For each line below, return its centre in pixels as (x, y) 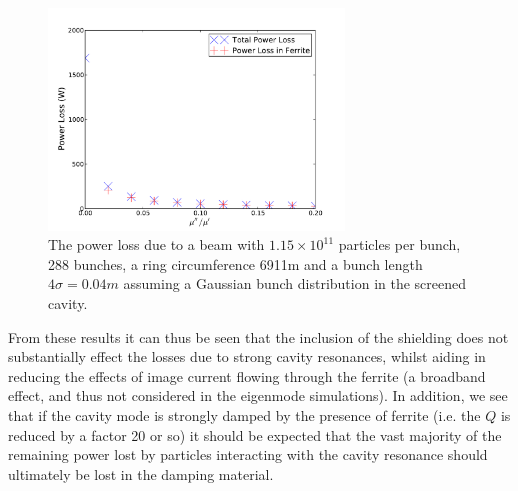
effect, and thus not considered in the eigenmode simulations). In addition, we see (258, 395)
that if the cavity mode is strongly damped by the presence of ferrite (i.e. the (244, 414)
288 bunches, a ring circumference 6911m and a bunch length (235, 263)
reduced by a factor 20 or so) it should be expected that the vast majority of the (255, 434)
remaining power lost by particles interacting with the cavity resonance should (248, 454)
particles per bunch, (399, 244)
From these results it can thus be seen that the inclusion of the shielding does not (258, 336)
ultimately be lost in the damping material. (141, 473)
